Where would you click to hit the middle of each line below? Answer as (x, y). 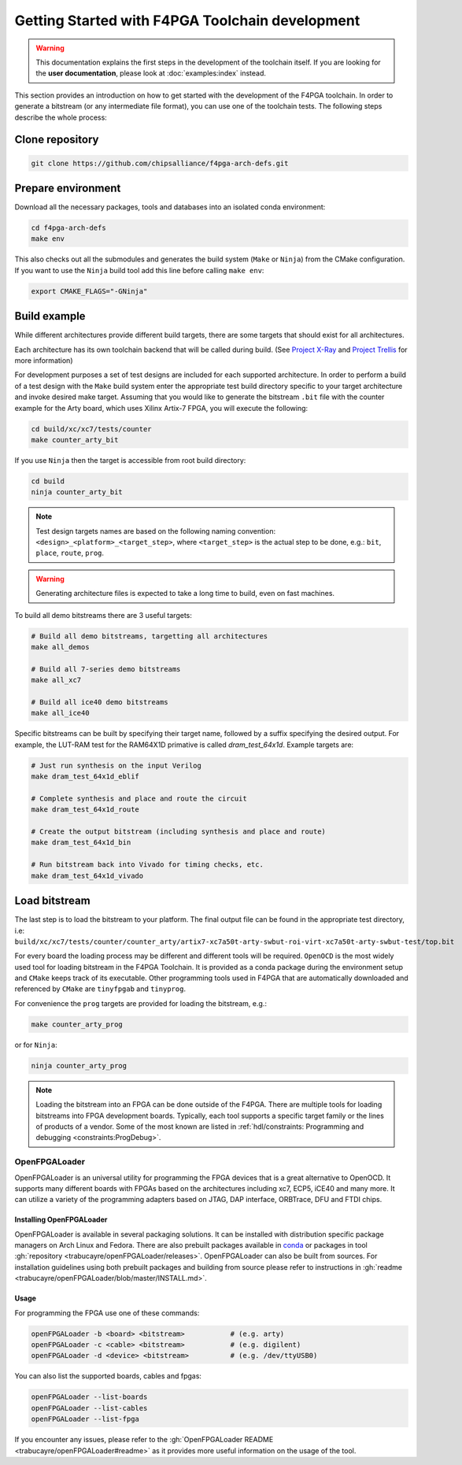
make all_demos (60, 647)
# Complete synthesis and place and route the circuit (139, 798)
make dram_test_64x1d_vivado (87, 875)
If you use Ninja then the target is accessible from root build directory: (130, 460)
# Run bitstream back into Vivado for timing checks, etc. (147, 865)
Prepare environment (68, 188)
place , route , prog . (70, 553)
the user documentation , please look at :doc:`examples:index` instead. (151, 73)
